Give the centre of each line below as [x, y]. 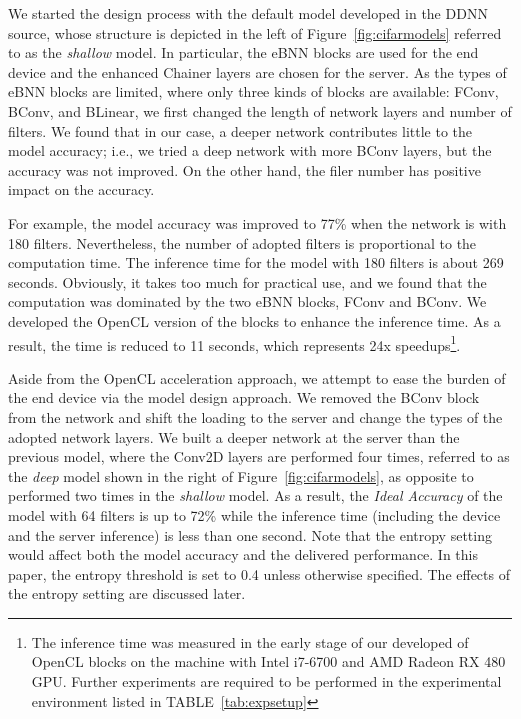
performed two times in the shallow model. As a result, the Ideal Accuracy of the [255, 495]
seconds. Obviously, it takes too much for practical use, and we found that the [247, 281]
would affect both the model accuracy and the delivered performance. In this [243, 554]
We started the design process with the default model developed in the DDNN [248, 13]
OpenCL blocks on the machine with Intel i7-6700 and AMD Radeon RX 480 [268, 661]
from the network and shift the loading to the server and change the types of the [255, 416]
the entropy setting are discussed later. [127, 593]
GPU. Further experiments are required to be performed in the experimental [266, 681]
